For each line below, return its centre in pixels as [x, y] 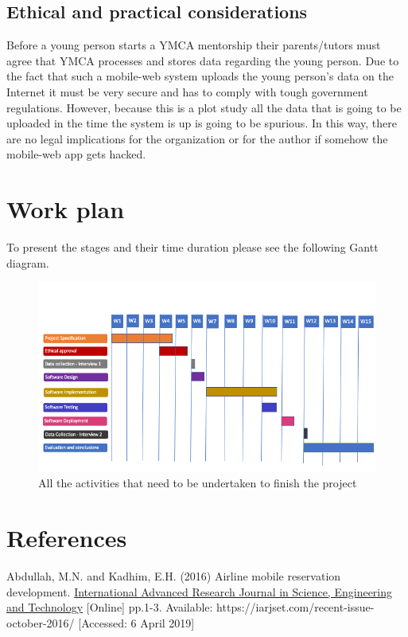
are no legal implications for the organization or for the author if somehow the [197, 138]
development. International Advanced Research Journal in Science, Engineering [200, 591]
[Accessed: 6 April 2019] [136, 622]
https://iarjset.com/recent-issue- [295, 607]
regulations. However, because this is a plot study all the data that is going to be [204, 107]
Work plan [66, 209]
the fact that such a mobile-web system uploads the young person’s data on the [200, 76]
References [67, 538]
